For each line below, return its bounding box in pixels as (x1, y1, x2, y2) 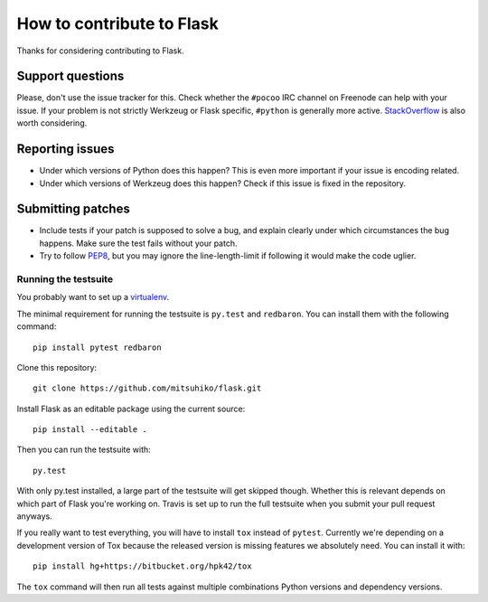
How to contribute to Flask (16, 14, 219, 33)
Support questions (16, 69, 125, 84)
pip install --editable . (33, 425, 148, 435)
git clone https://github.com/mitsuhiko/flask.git (33, 383, 262, 393)
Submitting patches (16, 202, 130, 217)
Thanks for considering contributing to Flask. (16, 45, 184, 56)
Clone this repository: (16, 362, 98, 372)
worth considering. (16, 118, 88, 128)
